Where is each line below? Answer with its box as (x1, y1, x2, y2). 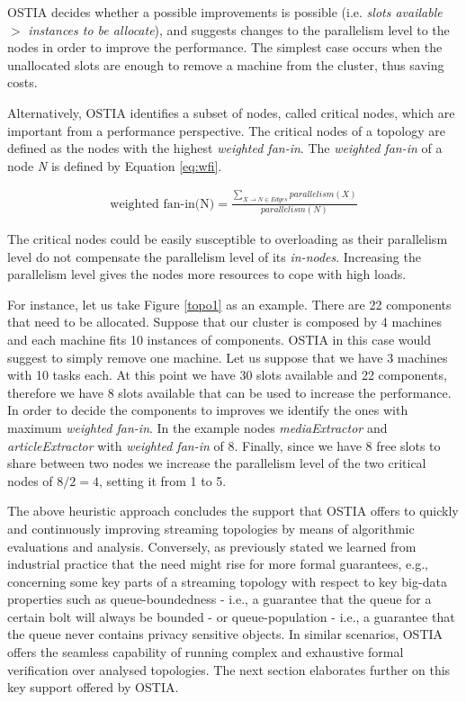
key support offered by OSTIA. (7, 678, 179, 697)
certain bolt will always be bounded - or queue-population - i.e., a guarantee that (7, 607, 455, 625)
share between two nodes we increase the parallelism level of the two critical (7, 454, 426, 472)
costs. (7, 73, 38, 92)
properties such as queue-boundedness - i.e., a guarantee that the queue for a (7, 589, 432, 608)
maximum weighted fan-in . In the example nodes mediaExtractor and (7, 418, 388, 436)
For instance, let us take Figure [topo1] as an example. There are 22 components (7, 294, 452, 313)
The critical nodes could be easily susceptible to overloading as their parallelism (7, 229, 448, 248)
